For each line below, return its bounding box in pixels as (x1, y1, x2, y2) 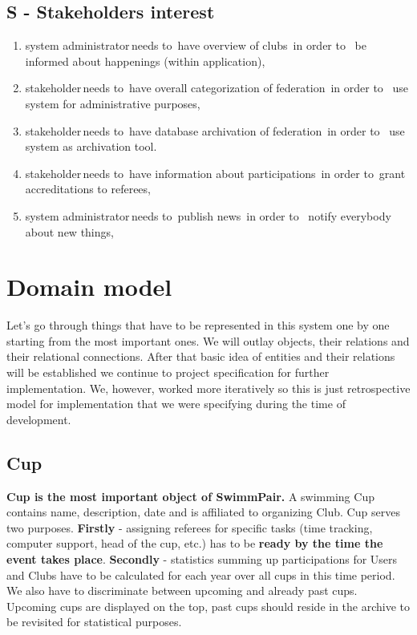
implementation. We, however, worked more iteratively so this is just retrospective (6, 379, 411, 396)
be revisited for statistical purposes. (6, 613, 182, 630)
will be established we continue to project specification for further (6, 364, 330, 381)
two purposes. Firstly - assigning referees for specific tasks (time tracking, (6, 519, 373, 536)
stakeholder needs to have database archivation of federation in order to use (25, 122, 405, 139)
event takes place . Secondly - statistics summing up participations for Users (6, 551, 398, 567)
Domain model (6, 270, 172, 303)
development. (6, 411, 71, 427)
